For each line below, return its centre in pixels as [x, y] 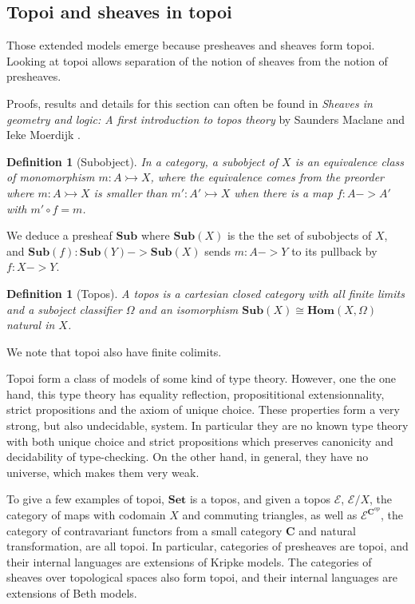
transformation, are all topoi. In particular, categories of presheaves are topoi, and [207, 546]
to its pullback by [334, 250]
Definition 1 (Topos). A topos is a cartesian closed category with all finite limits [206, 293]
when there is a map [283, 192]
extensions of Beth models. [72, 593]
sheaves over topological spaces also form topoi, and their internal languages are [202, 577]
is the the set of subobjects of [299, 235]
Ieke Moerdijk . [44, 135]
